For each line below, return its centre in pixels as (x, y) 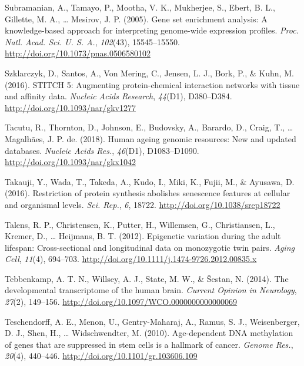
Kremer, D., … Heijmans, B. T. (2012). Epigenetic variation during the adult (143, 236)
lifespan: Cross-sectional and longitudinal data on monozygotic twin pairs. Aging (150, 247)
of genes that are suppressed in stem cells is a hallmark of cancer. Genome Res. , (149, 344)
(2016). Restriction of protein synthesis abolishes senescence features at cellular (148, 193)
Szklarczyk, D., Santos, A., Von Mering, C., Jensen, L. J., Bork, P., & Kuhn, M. (149, 73)
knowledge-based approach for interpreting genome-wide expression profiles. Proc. (152, 30)
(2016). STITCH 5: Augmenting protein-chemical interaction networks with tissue (152, 84)
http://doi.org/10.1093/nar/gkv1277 (70, 107)
